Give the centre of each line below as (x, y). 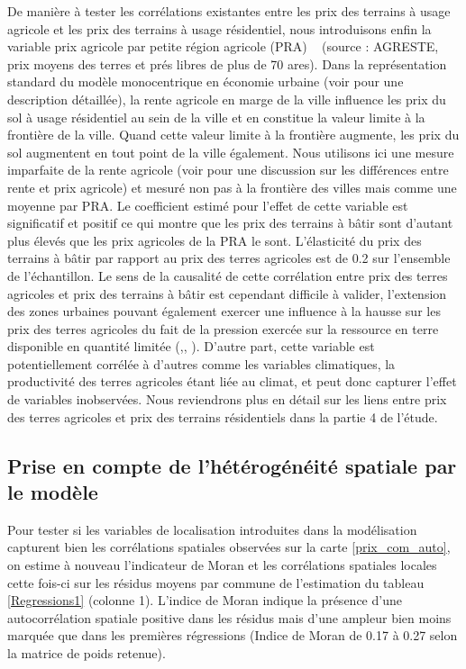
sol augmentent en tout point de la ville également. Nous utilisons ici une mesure (231, 152)
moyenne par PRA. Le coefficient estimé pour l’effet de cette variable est (208, 205)
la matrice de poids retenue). (87, 653)
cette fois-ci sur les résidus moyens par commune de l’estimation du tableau (216, 582)
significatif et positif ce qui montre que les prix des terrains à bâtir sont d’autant (230, 223)
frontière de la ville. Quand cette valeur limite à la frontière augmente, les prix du (233, 135)
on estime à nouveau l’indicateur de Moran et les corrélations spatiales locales (222, 565)
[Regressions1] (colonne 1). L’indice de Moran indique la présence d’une (205, 600)
